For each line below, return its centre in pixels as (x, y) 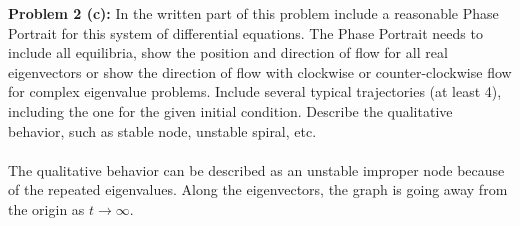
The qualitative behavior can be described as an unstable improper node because (256, 169)
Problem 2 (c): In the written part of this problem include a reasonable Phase (253, 13)
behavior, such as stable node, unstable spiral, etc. (162, 130)
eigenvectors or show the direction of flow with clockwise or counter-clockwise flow (260, 71)
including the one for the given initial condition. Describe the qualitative (230, 110)
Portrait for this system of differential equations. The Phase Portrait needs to (245, 32)
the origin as (46, 208)
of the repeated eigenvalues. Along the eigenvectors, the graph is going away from (258, 189)
